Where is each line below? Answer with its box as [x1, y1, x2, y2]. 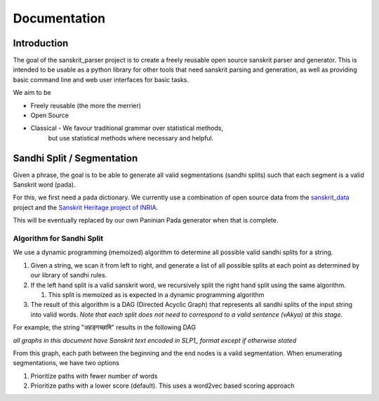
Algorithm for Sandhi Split [13, 234, 104, 244]
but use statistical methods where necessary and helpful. [48, 133, 214, 142]
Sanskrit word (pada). [13, 180, 76, 189]
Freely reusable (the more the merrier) [30, 101, 142, 110]
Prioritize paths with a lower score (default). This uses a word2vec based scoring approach [30, 381, 295, 390]
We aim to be [13, 88, 52, 97]
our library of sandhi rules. [30, 271, 107, 280]
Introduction [13, 37, 69, 49]
